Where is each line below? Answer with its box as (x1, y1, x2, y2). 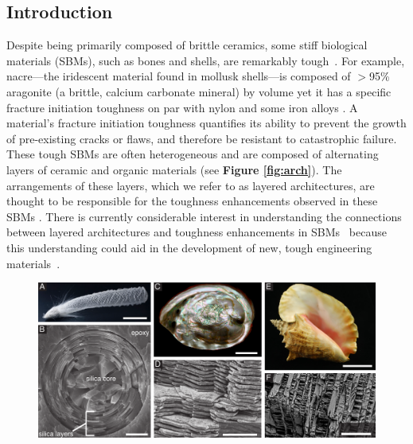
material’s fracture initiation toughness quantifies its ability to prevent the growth (6, 115, 407, 131)
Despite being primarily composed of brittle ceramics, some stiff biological (6, 37, 368, 53)
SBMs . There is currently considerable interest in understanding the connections (6, 208, 402, 224)
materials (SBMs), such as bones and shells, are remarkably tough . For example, (6, 52, 405, 68)
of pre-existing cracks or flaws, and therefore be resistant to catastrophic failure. (6, 130, 397, 146)
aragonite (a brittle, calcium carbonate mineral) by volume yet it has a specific (6, 83, 392, 99)
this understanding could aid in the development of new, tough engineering (6, 239, 372, 255)
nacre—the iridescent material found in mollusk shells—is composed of (6, 68, 351, 84)
